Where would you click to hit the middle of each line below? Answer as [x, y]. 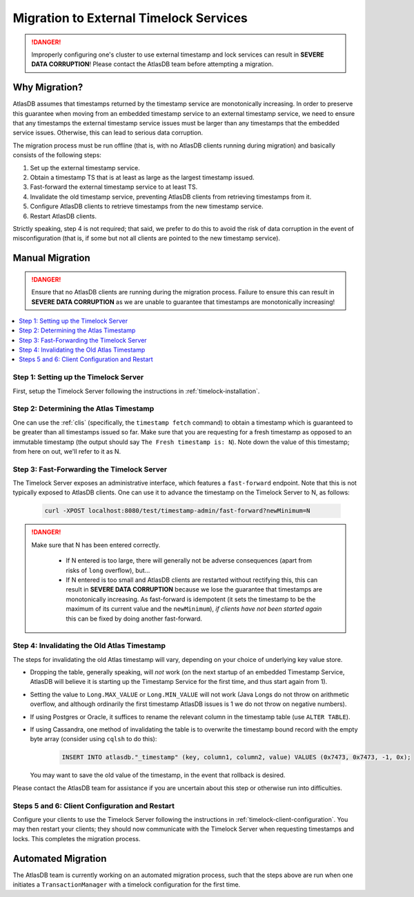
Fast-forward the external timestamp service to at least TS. [114, 187]
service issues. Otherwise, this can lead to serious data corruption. [108, 133]
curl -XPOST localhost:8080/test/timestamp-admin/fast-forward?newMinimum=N [177, 511]
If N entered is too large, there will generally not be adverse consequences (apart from [189, 561]
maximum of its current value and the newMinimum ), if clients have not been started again [194, 609]
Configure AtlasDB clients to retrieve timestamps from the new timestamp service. [147, 206]
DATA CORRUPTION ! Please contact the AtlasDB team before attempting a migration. [152, 64]
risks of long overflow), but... [108, 570]
